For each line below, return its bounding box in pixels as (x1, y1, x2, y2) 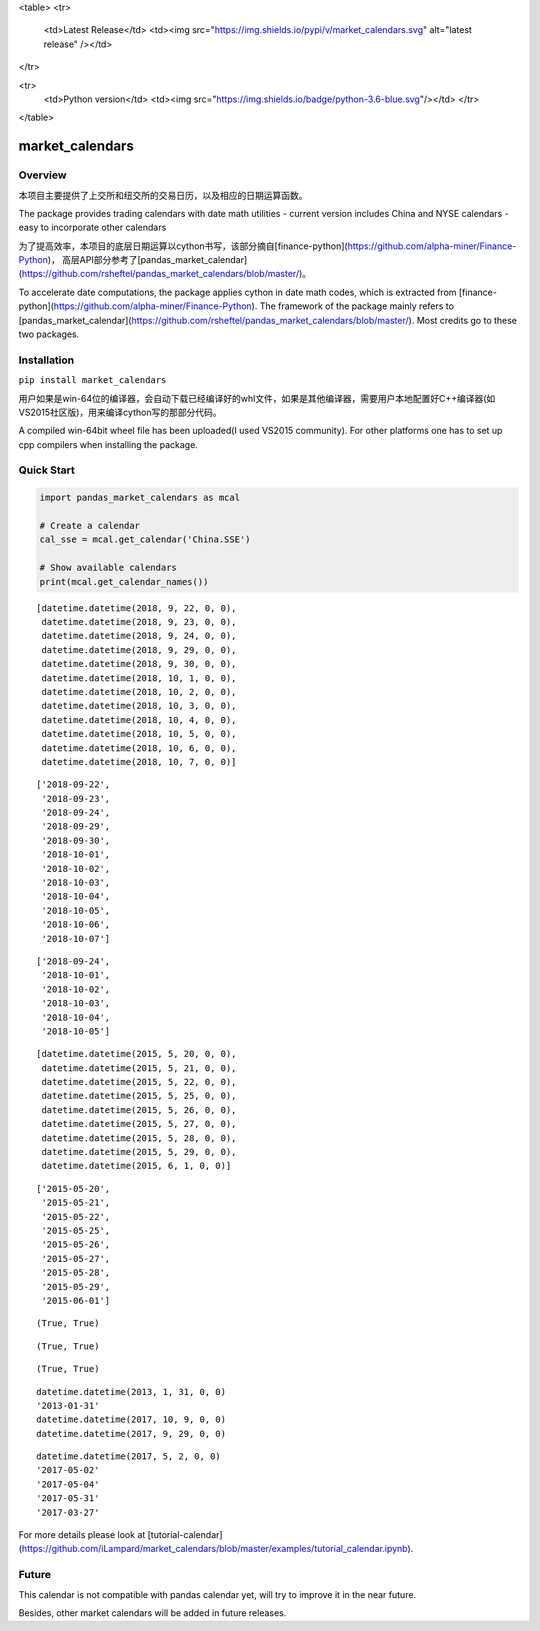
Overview (18, 168, 67, 182)
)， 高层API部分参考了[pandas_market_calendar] (47, 254, 248, 266)
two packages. (18, 328, 80, 340)
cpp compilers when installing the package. (18, 438, 199, 450)
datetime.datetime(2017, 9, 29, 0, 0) (36, 1428, 227, 1439)
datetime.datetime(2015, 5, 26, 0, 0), (41, 1104, 237, 1115)
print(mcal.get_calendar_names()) (39, 576, 209, 587)
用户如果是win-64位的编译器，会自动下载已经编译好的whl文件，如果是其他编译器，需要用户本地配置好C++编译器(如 (18, 392, 496, 404)
